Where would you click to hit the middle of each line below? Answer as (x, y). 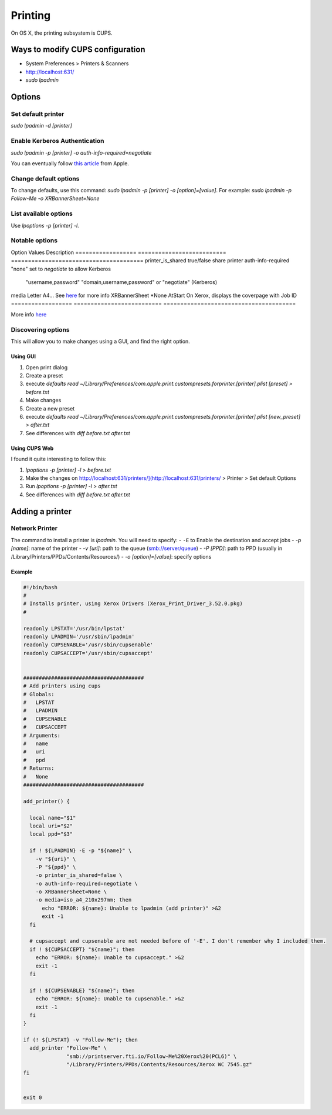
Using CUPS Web (32, 448)
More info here (29, 315)
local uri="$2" (51, 826)
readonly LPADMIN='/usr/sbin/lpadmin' (79, 636)
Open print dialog (47, 367)
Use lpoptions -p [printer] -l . (45, 225)
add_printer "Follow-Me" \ (68, 1048)
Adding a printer (41, 511)
